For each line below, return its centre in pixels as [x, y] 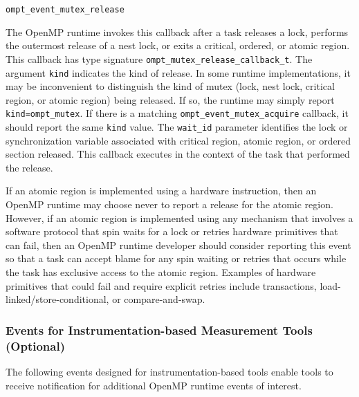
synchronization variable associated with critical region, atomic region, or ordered [178, 140]
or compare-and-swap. [159, 299]
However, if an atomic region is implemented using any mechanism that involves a [179, 218]
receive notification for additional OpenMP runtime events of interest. [154, 385]
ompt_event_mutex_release [65, 10]
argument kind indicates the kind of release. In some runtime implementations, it [178, 72]
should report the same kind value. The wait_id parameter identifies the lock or [177, 127]
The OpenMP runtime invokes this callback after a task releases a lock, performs [177, 31]
